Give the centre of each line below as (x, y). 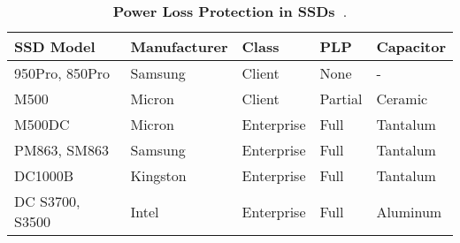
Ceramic (402, 99)
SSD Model (55, 46)
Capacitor (411, 46)
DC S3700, (47, 201)
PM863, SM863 (61, 150)
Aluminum (409, 211)
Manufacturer (179, 46)
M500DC (42, 124)
